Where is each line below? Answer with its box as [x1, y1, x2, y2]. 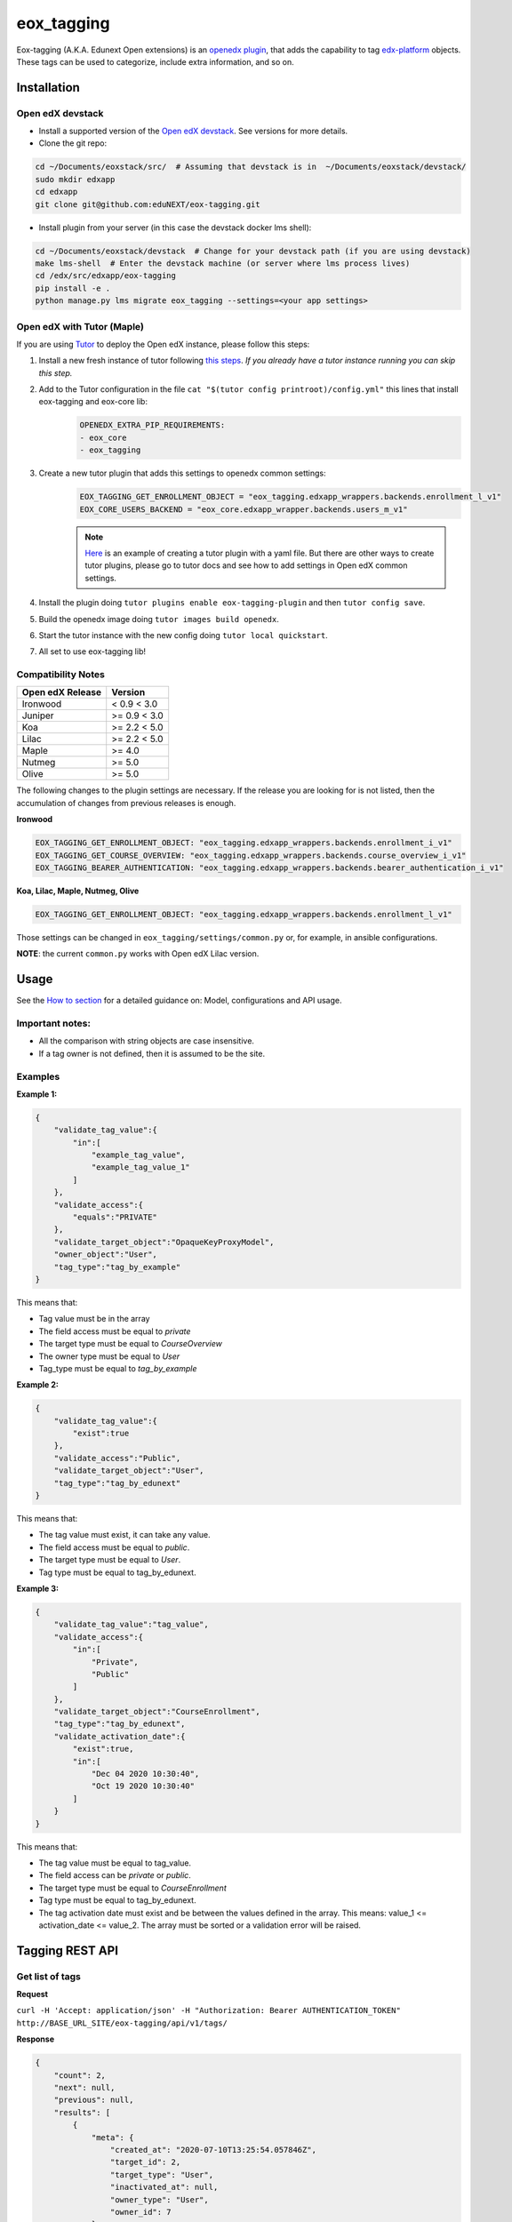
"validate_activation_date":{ [53, 1731, 186, 1741]
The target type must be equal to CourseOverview [38, 1339, 222, 1349]
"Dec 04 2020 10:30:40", [91, 1769, 200, 1779]
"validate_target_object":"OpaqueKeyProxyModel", [53, 1236, 275, 1247]
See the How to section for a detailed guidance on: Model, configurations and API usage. [16, 995, 342, 1006]
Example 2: [16, 1379, 60, 1390]
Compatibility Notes [16, 668, 106, 681]
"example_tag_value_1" [91, 1163, 190, 1172]
